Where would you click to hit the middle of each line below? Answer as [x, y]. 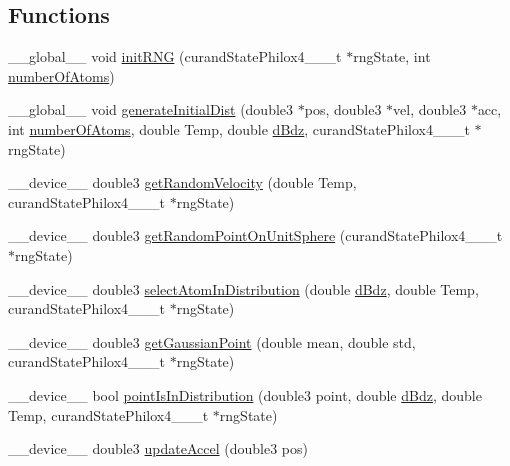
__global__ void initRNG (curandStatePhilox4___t [175, 56]
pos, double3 [343, 109]
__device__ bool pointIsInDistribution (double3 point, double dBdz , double [245, 394]
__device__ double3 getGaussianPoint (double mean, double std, [212, 341]
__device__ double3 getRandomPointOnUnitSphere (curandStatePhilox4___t [255, 235]
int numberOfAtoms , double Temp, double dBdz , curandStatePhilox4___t [239, 128]
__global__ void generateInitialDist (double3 [151, 109]
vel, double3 [430, 109]
